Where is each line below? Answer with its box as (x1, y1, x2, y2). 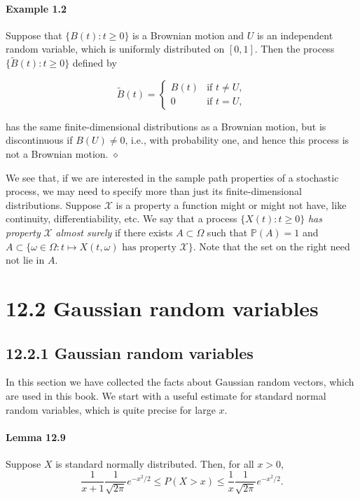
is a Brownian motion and (132, 27, 244, 42)
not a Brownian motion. (6, 146, 109, 161)
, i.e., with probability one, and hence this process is (125, 133, 349, 147)
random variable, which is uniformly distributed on (6, 41, 225, 56)
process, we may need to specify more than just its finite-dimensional (6, 184, 302, 198)
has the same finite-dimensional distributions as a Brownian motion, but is (6, 119, 326, 133)
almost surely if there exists (55, 224, 173, 239)
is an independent (256, 27, 333, 42)
